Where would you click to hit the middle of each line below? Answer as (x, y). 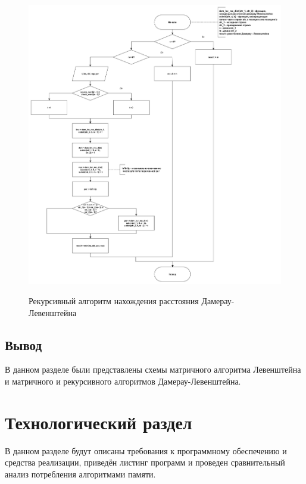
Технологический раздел (99, 422)
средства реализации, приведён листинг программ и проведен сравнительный (145, 462)
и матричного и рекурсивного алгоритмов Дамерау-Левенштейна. (123, 381)
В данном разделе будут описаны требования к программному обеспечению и (146, 450)
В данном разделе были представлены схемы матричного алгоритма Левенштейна (153, 369)
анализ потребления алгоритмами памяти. (80, 474)
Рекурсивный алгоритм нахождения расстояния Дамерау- (132, 300)
